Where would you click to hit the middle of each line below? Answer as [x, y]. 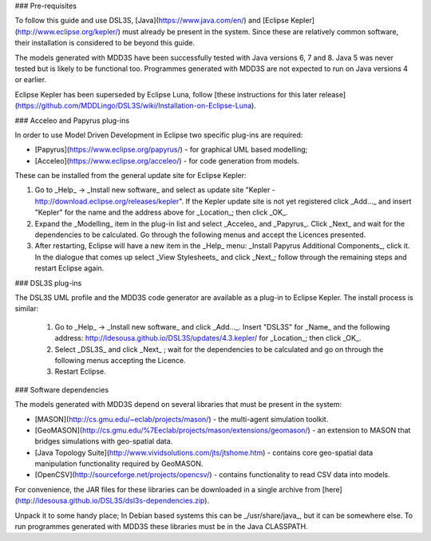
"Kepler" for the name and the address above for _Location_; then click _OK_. [161, 212]
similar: [27, 309]
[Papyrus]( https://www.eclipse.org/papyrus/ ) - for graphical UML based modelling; [171, 150]
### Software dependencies [62, 389]
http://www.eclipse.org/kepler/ [68, 31]
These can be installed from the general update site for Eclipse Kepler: [130, 176]
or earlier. [31, 80]
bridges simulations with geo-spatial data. [104, 441]
